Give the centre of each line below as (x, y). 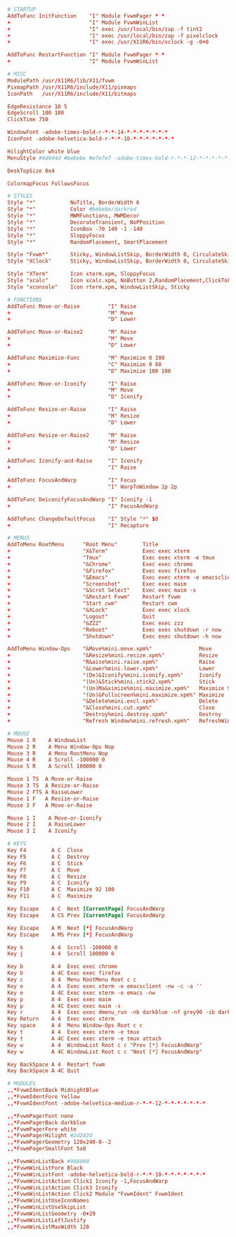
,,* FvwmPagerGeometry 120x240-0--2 (59, 1142)
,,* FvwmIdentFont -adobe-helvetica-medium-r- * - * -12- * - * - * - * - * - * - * (106, 1103)
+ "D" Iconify (75, 397)
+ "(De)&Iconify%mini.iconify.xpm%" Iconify (114, 675)
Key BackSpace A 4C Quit (44, 1071)
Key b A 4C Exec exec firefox (64, 973)
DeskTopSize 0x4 (31, 171)
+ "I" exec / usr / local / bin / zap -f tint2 (105, 29)
